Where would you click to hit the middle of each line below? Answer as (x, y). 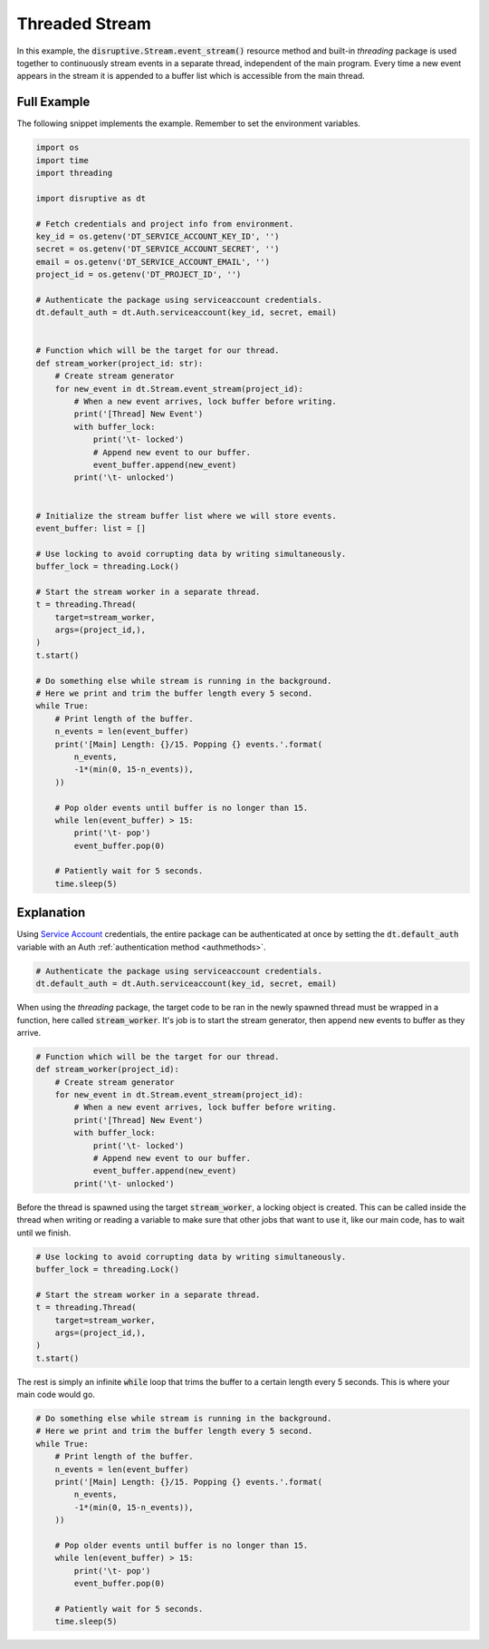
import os (58, 148)
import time (62, 160)
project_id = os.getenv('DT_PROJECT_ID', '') (139, 275)
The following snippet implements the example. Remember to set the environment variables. (189, 123)
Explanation (51, 913)
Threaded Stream (84, 24)
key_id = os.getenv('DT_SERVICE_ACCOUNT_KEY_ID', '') (158, 236)
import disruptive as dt (91, 198)
